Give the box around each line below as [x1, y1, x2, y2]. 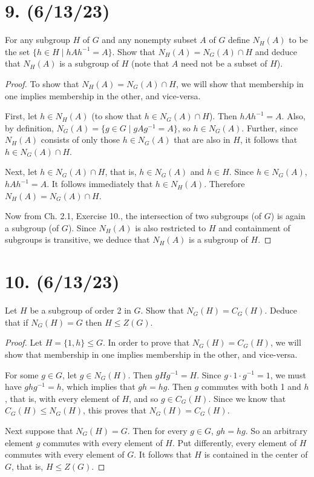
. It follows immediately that [47, 177, 153, 190]
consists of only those [41, 133, 120, 146]
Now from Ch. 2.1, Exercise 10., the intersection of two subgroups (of [5, 209, 262, 222]
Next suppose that [5, 424, 73, 436]
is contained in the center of [204, 448, 308, 461]
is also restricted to [135, 221, 206, 234]
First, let [5, 110, 38, 122]
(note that [131, 57, 169, 70]
